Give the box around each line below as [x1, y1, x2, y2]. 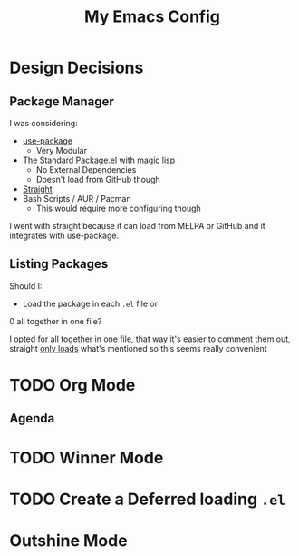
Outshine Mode [9, 530, 129, 551]
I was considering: [9, 118, 79, 128]
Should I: [9, 280, 43, 292]
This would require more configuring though [35, 203, 201, 213]
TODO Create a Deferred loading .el [9, 489, 286, 510]
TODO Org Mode [9, 375, 136, 395]
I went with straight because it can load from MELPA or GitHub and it [9, 221, 265, 231]
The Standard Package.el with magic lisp [22, 154, 175, 165]
